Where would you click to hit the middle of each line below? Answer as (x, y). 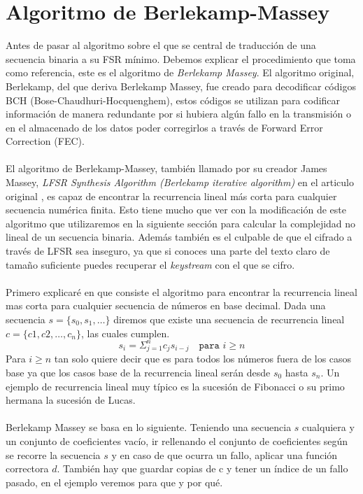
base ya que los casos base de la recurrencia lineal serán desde (138, 373)
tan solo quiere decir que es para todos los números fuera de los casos (203, 359)
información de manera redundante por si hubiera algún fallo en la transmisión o (179, 114)
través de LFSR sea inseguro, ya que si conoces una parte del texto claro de (168, 251)
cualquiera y (328, 427)
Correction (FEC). (45, 141)
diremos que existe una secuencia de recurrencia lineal (229, 319)
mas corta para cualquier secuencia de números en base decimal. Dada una (166, 305)
